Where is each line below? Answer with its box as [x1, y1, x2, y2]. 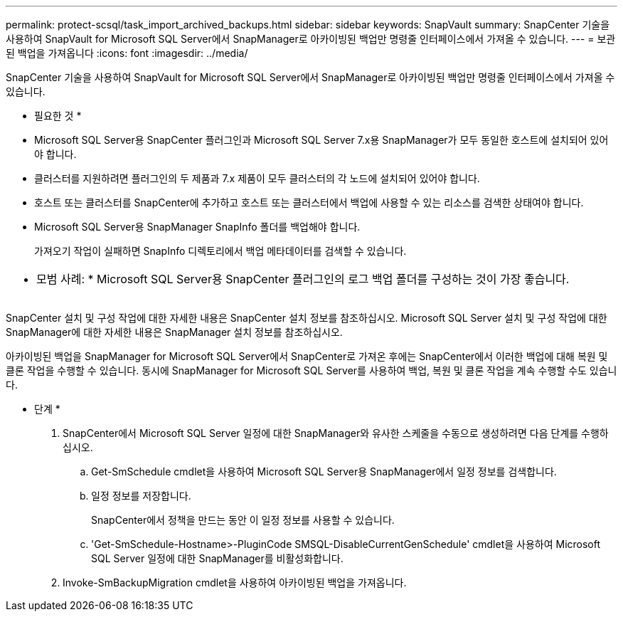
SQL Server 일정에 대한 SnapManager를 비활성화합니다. [91, 552, 344, 564]
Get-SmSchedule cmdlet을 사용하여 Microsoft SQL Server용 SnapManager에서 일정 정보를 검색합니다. [91, 465, 557, 478]
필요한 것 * [34, 110, 82, 122]
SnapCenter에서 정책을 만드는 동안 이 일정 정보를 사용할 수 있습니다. [91, 514, 395, 526]
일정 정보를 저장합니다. [91, 490, 191, 502]
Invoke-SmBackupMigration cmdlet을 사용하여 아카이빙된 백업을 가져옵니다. [63, 576, 407, 589]
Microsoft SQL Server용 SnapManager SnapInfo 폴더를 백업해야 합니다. [34, 221, 361, 233]
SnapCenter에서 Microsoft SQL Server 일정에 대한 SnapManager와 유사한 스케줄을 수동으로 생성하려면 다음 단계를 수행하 [63, 427, 609, 439]
